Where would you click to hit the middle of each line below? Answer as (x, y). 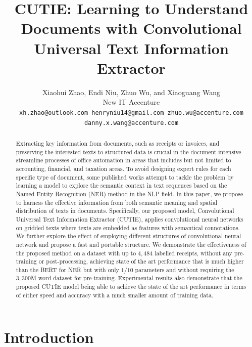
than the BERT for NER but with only (67, 269)
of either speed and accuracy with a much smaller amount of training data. (115, 295)
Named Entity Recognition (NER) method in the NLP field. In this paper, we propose (130, 193)
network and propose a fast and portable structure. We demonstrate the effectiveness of (131, 244)
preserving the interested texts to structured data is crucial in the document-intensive (129, 151)
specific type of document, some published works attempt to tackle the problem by (125, 177)
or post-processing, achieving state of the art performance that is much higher (141, 261)
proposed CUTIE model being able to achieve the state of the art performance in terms (131, 287)
